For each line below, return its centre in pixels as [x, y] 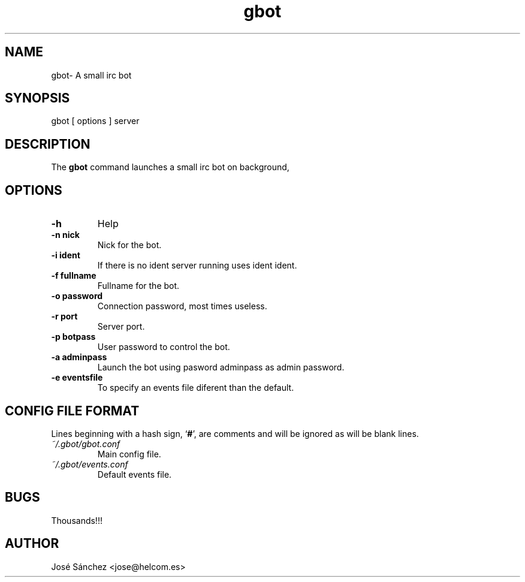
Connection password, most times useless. [182, 306]
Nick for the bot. [129, 245]
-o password [77, 296]
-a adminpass [79, 357]
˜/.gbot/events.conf [90, 464]
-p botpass [73, 337]
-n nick [65, 235]
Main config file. [129, 454]
